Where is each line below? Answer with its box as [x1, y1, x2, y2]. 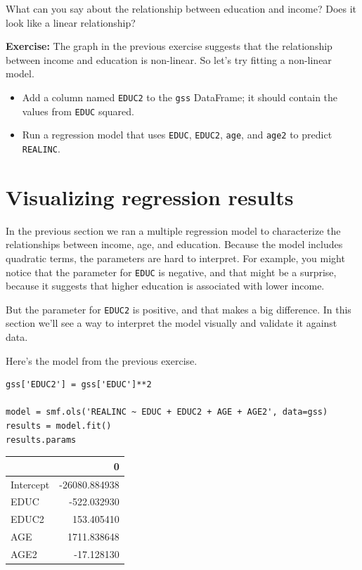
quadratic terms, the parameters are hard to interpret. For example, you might [6, 250, 345, 265]
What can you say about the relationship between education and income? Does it [6, 1, 357, 15]
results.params [6, 434, 77, 445]
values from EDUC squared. [22, 103, 134, 118]
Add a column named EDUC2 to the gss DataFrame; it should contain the [22, 89, 338, 104]
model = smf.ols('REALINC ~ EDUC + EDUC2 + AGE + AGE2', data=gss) [6, 407, 328, 417]
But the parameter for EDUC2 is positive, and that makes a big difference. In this [6, 302, 351, 316]
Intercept [11, 477, 50, 491]
